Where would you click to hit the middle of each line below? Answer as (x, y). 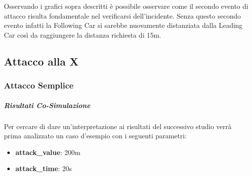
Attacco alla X (41, 61)
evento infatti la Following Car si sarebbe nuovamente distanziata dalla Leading (123, 25)
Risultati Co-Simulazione (47, 105)
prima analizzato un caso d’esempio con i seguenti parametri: (95, 136)
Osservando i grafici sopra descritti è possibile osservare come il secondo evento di (126, 6)
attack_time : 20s (43, 168)
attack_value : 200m (48, 152)
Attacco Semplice (39, 85)
